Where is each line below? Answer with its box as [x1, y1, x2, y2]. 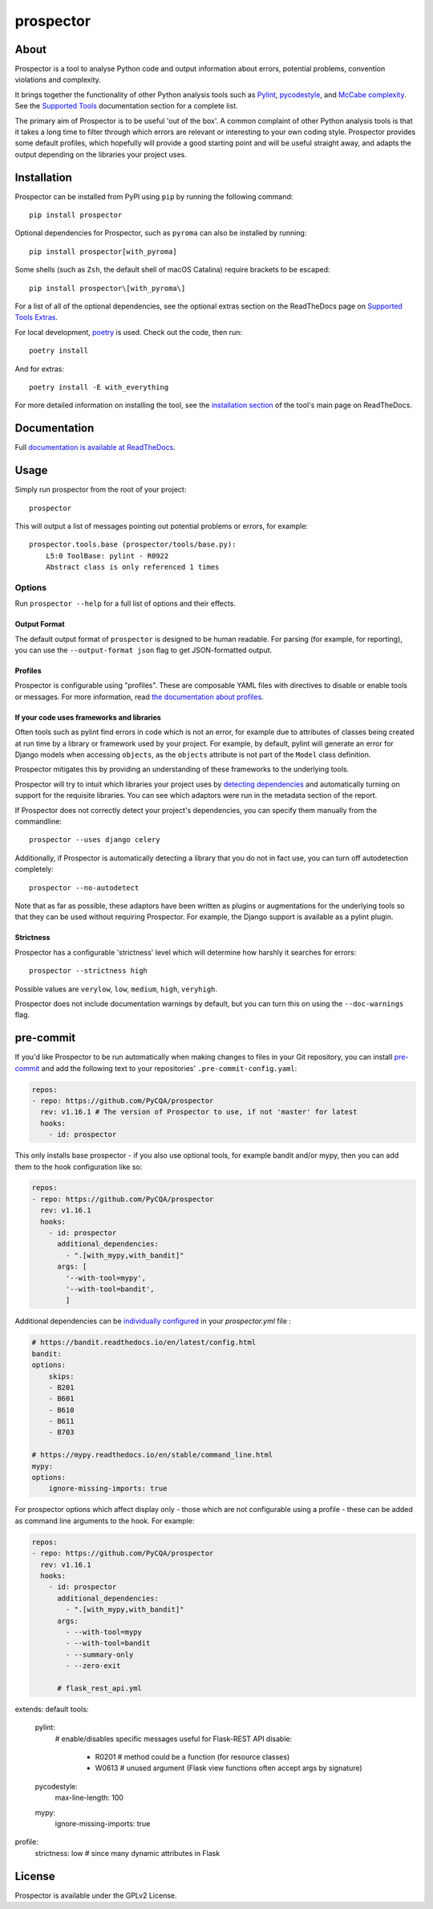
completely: [14, 865, 54, 874]
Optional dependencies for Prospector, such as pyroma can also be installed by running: [14, 228, 307, 238]
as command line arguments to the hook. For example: [14, 1515, 195, 1526]
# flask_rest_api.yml [57, 1683, 142, 1693]
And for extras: [14, 364, 64, 374]
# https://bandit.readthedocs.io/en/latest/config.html [31, 1338, 257, 1347]
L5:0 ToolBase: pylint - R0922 [45, 551, 169, 560]
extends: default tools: [14, 1704, 89, 1714]
